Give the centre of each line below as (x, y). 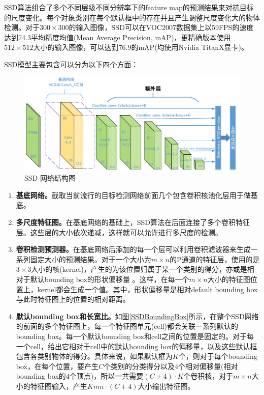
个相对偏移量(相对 (208, 366)
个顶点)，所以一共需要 (106, 376)
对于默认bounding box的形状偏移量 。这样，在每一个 (103, 279)
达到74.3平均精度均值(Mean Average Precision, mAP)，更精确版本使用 (118, 37)
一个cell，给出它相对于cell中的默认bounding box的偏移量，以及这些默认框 (137, 346)
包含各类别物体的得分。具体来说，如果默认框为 (94, 356)
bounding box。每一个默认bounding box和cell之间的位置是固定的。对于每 (135, 336)
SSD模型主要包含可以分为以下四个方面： (71, 64)
